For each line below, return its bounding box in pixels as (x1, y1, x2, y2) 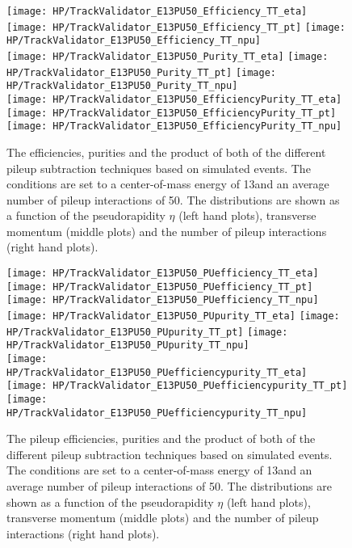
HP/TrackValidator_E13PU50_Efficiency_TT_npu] (6, 35, 261, 47)
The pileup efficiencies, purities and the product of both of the (6, 430, 316, 447)
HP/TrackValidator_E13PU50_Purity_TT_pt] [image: (6, 66, 276, 78)
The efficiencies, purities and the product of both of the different (6, 143, 326, 160)
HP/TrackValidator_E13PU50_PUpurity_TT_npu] (6, 339, 249, 352)
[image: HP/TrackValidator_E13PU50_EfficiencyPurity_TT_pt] (6, 107, 337, 119)
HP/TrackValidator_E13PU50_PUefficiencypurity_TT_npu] (6, 407, 308, 419)
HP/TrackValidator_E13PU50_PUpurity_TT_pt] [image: (6, 326, 288, 338)
